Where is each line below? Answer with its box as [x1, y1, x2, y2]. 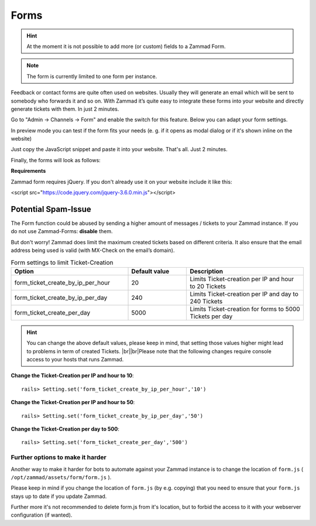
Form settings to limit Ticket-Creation [11, 258, 114, 267]
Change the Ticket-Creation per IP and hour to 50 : [11, 399, 135, 406]
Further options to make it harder [11, 453, 107, 462]
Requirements [11, 168, 46, 175]
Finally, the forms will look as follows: [11, 156, 101, 163]
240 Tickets [190, 297, 223, 305]
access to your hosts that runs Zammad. [26, 356, 124, 363]
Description [190, 267, 224, 275]
